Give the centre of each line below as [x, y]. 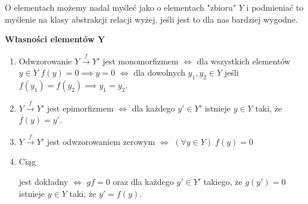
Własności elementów [50, 39]
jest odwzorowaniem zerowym [101, 141]
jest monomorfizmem [141, 61]
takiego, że [223, 181]
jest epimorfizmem [80, 108]
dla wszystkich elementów [244, 61]
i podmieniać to [275, 7]
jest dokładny [43, 181]
